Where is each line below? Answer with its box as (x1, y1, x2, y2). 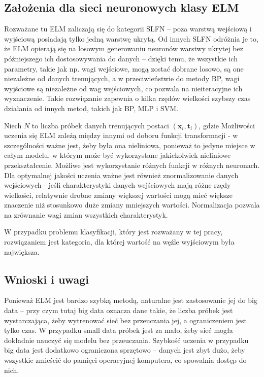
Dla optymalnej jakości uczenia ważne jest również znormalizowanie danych (4, 169, 239, 180)
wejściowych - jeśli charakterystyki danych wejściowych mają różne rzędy (4, 180, 231, 190)
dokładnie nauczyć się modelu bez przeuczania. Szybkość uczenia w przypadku (4, 334, 249, 345)
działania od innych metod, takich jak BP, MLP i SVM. (4, 102, 179, 113)
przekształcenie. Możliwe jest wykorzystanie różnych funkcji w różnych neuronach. (4, 159, 260, 170)
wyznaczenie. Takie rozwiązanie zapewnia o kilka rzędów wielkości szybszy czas (4, 93, 251, 104)
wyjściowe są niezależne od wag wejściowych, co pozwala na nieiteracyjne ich (4, 83, 243, 93)
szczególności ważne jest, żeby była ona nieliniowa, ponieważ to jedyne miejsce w (4, 140, 255, 150)
